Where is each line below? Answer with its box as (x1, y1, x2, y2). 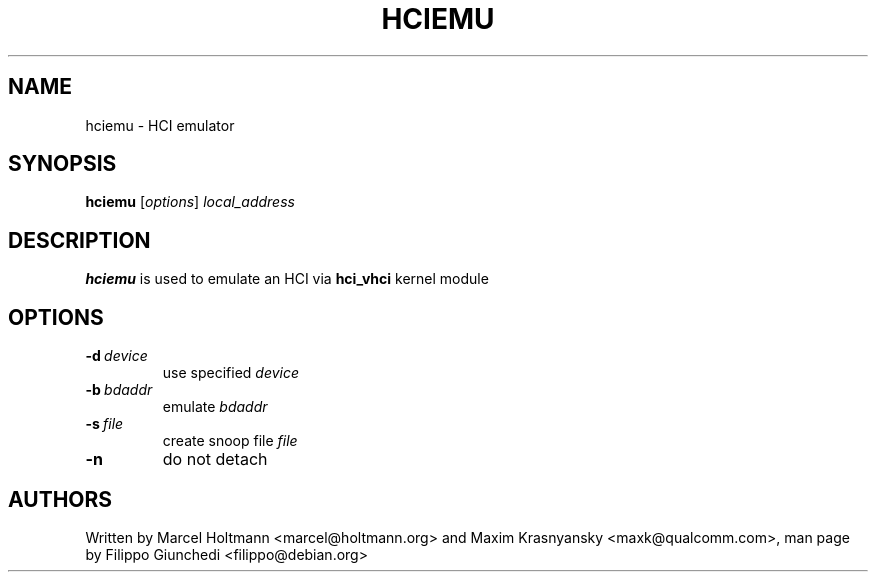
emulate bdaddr (162, 398, 268, 416)
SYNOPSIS (8, 151, 117, 177)
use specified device (162, 364, 300, 382)
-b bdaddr (85, 381, 153, 399)
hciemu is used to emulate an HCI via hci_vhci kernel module (85, 270, 489, 288)
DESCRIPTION (8, 227, 151, 253)
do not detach (162, 449, 268, 470)
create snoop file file (162, 432, 298, 450)
